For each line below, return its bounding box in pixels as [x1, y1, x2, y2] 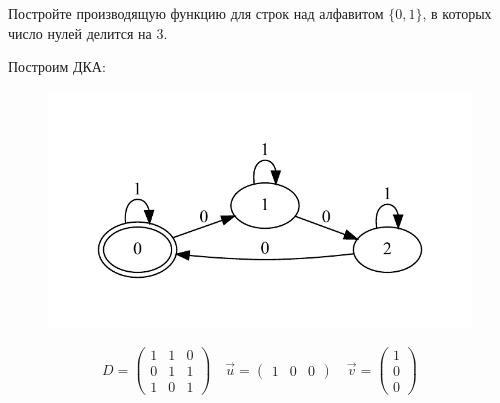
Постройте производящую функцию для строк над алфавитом [8, 3, 384, 24]
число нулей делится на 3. [8, 22, 168, 43]
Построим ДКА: [8, 56, 106, 77]
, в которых [422, 3, 492, 24]
